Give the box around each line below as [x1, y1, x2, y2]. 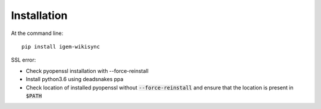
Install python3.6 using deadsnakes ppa [26, 76, 124, 83]
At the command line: [11, 30, 64, 37]
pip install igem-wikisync [21, 43, 100, 50]
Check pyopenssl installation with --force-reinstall [26, 67, 149, 74]
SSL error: [11, 56, 36, 63]
